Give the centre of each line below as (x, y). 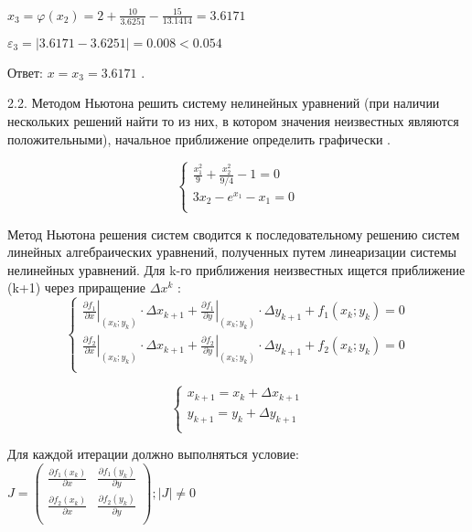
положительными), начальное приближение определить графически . (199, 138)
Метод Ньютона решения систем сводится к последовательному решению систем (234, 234)
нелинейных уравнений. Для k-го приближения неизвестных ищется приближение (236, 269)
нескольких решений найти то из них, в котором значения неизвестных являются (233, 121)
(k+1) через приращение (77, 287)
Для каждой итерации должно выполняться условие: (153, 454)
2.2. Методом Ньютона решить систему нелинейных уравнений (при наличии (224, 103)
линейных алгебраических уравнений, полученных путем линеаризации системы (232, 252)
